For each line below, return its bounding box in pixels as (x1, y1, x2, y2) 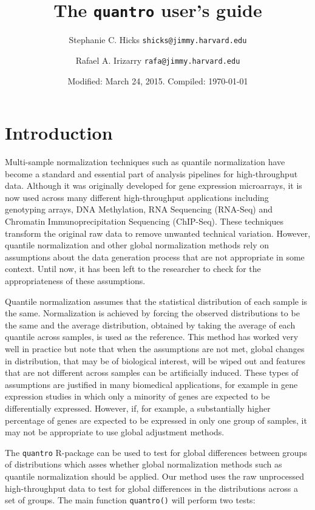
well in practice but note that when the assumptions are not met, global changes (5, 342, 305, 355)
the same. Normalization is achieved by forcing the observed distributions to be (5, 307, 300, 319)
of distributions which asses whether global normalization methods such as (5, 458, 282, 471)
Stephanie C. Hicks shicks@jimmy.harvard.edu (69, 33, 247, 46)
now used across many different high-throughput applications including (5, 191, 269, 203)
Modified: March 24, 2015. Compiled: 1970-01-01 (67, 74, 248, 87)
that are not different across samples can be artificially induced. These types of (5, 366, 299, 379)
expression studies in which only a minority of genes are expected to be (5, 390, 270, 403)
